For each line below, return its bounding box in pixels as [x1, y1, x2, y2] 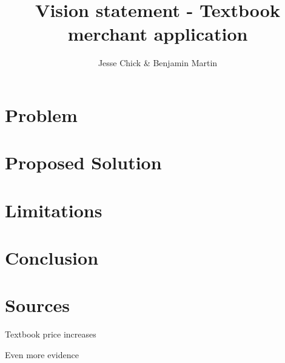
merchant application [67, 21, 248, 46]
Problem [5, 102, 78, 127]
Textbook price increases [5, 328, 96, 341]
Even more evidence [5, 348, 79, 361]
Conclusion [5, 245, 99, 270]
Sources [5, 293, 70, 317]
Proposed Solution [5, 150, 162, 175]
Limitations [5, 197, 102, 222]
